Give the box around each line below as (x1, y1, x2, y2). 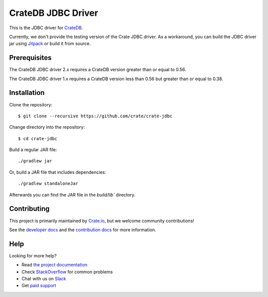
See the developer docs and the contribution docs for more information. (9, 227, 156, 233)
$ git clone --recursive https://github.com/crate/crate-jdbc (18, 113, 173, 119)
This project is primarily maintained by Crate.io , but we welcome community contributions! (9, 218, 195, 224)
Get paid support (21, 283, 57, 289)
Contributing (9, 204, 50, 213)
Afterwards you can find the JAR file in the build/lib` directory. (9, 192, 136, 198)
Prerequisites (9, 53, 52, 62)
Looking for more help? (9, 252, 57, 258)
